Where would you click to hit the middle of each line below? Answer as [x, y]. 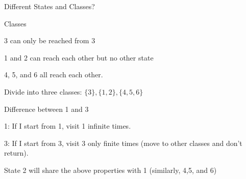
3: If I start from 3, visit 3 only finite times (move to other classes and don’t [123, 143]
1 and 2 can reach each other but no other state [79, 57]
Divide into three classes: [43, 91]
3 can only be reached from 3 [50, 40]
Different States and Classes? [50, 6]
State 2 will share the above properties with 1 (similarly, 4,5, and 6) [110, 170]
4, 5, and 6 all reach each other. [54, 74]
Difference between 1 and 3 [46, 109]
